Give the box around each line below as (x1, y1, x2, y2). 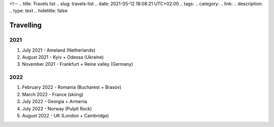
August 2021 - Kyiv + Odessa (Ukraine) (22, 54, 104, 60)
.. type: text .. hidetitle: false (9, 8, 68, 14)
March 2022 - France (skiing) (22, 91, 84, 97)
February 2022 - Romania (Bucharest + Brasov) (22, 84, 122, 91)
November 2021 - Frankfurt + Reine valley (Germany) (22, 61, 133, 67)
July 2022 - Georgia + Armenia (22, 99, 87, 105)
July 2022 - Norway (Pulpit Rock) (22, 105, 92, 111)
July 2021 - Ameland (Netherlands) (22, 47, 96, 53)
